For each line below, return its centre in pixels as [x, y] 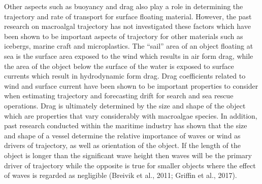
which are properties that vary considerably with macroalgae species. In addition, [131, 115]
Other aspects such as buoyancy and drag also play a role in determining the [124, 6]
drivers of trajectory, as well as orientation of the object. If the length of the [122, 145]
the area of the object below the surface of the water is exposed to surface [119, 66]
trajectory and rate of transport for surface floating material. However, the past [128, 16]
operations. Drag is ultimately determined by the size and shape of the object [125, 105]
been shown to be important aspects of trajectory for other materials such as [124, 36]
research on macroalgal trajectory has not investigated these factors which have [127, 26]
